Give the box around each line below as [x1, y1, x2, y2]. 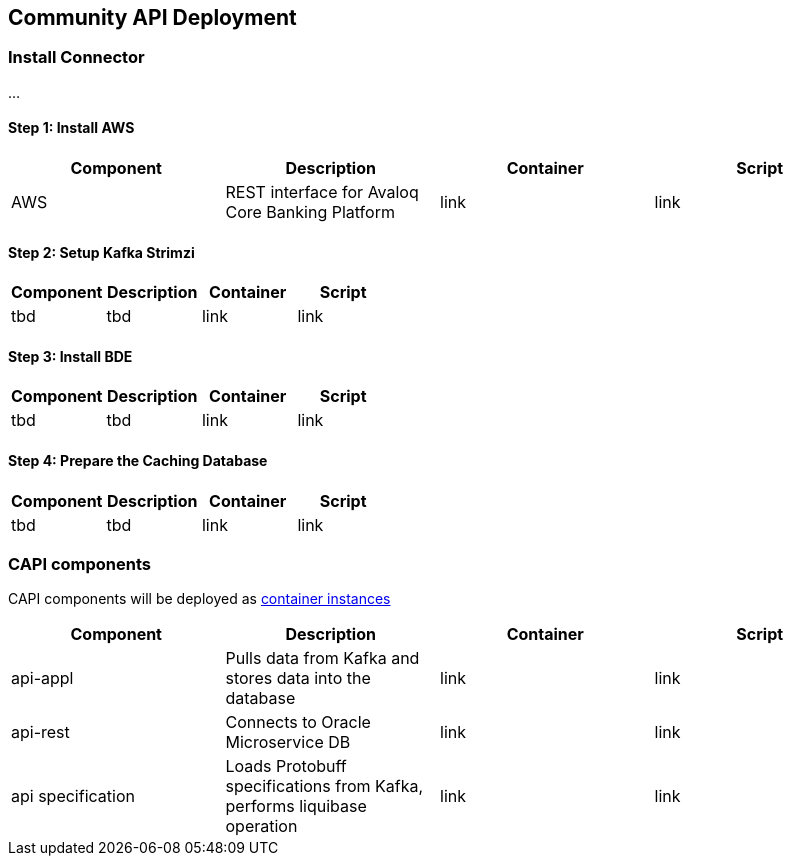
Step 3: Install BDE [8, 347, 133, 365]
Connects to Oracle [225, 712, 371, 733]
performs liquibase [225, 796, 367, 817]
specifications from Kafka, [225, 776, 424, 797]
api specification [11, 786, 135, 807]
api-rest [11, 722, 70, 743]
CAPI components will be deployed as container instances [8, 590, 391, 608]
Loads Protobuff [225, 756, 347, 777]
